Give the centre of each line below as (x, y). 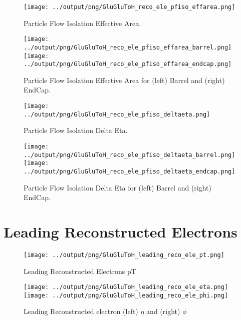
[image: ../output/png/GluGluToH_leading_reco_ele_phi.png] (126, 295)
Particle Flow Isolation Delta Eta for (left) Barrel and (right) (117, 187)
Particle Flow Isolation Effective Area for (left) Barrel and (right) (124, 80)
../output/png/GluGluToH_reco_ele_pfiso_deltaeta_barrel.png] (130, 155)
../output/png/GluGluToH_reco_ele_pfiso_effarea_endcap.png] (128, 64)
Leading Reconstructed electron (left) (81, 311)
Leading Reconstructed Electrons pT (80, 271)
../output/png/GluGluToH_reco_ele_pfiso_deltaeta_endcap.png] (130, 171)
